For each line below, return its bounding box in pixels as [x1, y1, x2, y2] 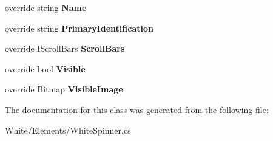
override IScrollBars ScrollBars [5, 42, 125, 55]
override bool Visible [5, 62, 86, 75]
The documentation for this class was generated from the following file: [5, 103, 269, 115]
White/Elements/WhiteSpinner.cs [5, 123, 131, 136]
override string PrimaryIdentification [5, 21, 153, 34]
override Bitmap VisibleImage [5, 83, 123, 95]
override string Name [5, 1, 87, 13]
